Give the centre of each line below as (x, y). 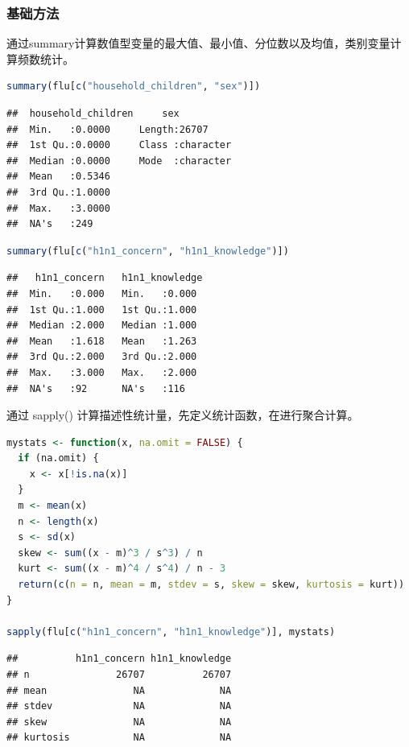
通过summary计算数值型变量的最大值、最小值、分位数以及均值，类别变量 (198, 43)
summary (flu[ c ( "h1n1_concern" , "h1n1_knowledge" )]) (148, 251)
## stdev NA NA (119, 706)
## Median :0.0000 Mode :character (119, 161)
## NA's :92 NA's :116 (96, 388)
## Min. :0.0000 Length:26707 (107, 129)
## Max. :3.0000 (58, 208)
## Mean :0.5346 (58, 177)
